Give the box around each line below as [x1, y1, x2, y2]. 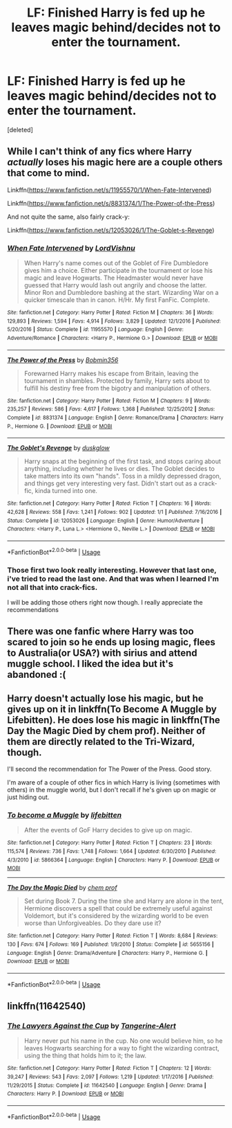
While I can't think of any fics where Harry [7, 145, 192, 157]
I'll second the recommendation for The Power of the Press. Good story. [7, 765, 212, 773]
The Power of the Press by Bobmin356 [7, 355, 119, 364]
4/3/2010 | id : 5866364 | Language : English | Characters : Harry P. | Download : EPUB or [7, 857, 220, 863]
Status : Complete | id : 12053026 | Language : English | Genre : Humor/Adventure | [7, 517, 204, 524]
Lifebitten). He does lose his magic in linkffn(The [7, 714, 220, 726]
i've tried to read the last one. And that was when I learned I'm [7, 573, 220, 583]
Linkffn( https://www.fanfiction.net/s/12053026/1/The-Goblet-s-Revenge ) [7, 226, 215, 234]
